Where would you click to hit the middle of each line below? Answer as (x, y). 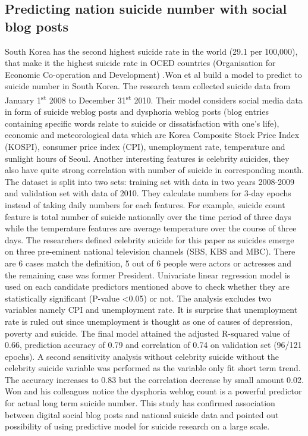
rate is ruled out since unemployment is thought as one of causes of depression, (149, 321)
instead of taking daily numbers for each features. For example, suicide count (145, 204)
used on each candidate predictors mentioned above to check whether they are (147, 286)
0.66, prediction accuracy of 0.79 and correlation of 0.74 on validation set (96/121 (153, 345)
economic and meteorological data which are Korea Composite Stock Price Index (152, 135)
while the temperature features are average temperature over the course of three (151, 228)
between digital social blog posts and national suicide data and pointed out (142, 414)
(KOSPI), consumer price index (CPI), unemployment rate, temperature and (145, 146)
